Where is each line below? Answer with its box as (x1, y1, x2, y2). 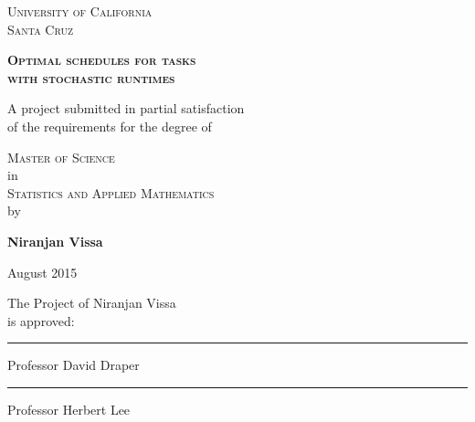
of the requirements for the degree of (7, 116, 212, 135)
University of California (7, 2, 153, 20)
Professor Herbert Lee (7, 399, 131, 418)
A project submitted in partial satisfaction (7, 99, 245, 118)
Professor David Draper (7, 355, 140, 375)
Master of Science (7, 147, 115, 166)
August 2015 (7, 262, 78, 281)
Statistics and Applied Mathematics (7, 183, 215, 202)
